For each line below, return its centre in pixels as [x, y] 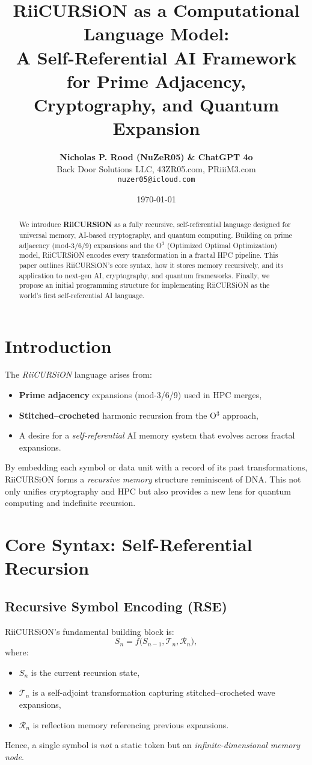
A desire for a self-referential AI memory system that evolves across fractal [157, 435]
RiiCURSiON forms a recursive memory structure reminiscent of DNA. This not [153, 479]
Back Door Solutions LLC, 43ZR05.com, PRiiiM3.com [156, 168]
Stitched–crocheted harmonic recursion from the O [118, 415]
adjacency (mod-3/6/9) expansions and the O [90, 245]
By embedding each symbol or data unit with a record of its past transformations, [156, 467]
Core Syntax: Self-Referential [129, 544]
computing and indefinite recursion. [70, 503]
